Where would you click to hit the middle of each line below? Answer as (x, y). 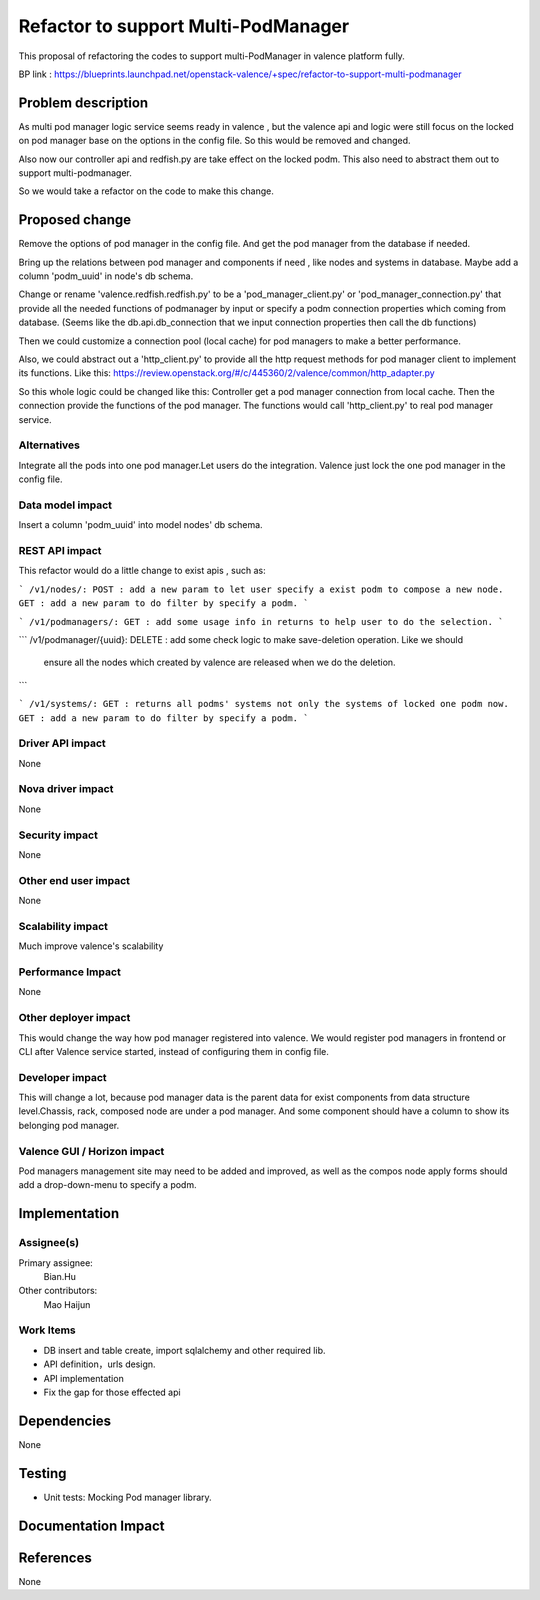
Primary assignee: (56, 1262)
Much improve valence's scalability (91, 946)
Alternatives (49, 445)
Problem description (83, 102)
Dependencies (65, 1420)
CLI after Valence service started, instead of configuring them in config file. (173, 1051)
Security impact (58, 835)
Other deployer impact (74, 1018)
